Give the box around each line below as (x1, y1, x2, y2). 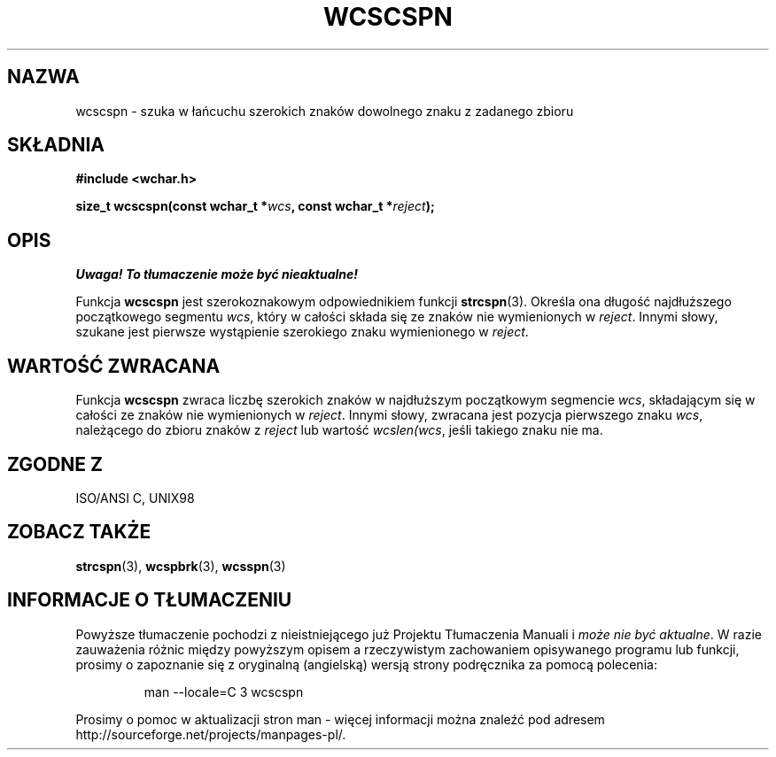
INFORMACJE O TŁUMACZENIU (7, 589, 292, 612)
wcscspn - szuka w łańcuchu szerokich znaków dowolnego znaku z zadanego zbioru (75, 103, 574, 119)
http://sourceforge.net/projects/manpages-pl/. (75, 726, 346, 742)
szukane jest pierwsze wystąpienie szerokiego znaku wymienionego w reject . (75, 324, 529, 340)
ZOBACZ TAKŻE (7, 521, 151, 544)
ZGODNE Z (7, 452, 104, 475)
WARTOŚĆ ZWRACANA (7, 354, 221, 377)
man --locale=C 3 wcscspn (144, 684, 304, 699)
